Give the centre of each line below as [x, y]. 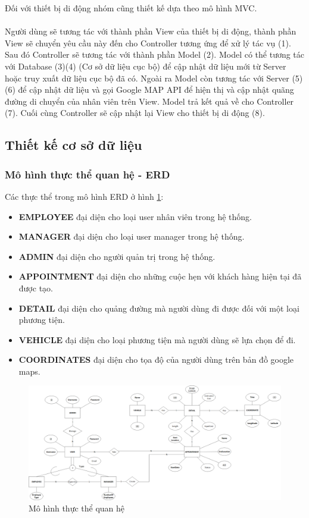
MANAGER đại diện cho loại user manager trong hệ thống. [132, 236]
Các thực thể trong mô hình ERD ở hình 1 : [84, 196]
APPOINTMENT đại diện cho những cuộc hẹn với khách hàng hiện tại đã [160, 276]
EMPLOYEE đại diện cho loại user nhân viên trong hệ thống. [135, 216]
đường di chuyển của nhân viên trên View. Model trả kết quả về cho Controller [149, 101]
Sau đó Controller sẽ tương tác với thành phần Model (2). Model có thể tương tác [155, 54]
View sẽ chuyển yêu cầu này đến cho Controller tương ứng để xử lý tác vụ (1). [148, 43]
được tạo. [36, 288]
